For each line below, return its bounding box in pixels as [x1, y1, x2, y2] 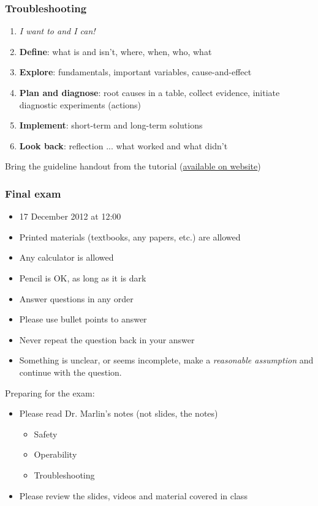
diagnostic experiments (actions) [19, 98, 142, 111]
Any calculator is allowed [19, 251, 114, 264]
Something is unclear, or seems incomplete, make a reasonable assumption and [19, 354, 314, 366]
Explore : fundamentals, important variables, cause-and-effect [19, 65, 252, 78]
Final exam [5, 185, 61, 201]
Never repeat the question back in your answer [19, 333, 195, 346]
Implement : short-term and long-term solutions [19, 119, 203, 132]
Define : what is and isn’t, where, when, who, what [19, 45, 212, 58]
